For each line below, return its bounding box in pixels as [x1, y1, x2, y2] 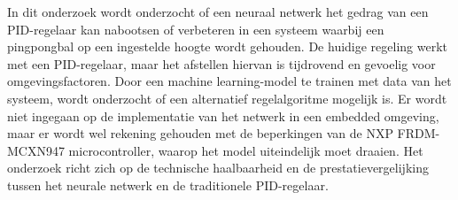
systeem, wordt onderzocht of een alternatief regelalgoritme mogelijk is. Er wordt [7, 88, 447, 107]
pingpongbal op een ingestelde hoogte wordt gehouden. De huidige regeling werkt [7, 37, 448, 56]
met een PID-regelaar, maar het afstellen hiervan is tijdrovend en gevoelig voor [7, 54, 436, 73]
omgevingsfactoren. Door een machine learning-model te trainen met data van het [7, 72, 452, 90]
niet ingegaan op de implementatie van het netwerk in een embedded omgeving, [7, 106, 439, 125]
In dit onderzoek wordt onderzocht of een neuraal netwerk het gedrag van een [7, 3, 429, 20]
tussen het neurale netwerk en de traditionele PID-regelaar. [7, 175, 329, 194]
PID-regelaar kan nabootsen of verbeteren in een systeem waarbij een [7, 19, 384, 38]
